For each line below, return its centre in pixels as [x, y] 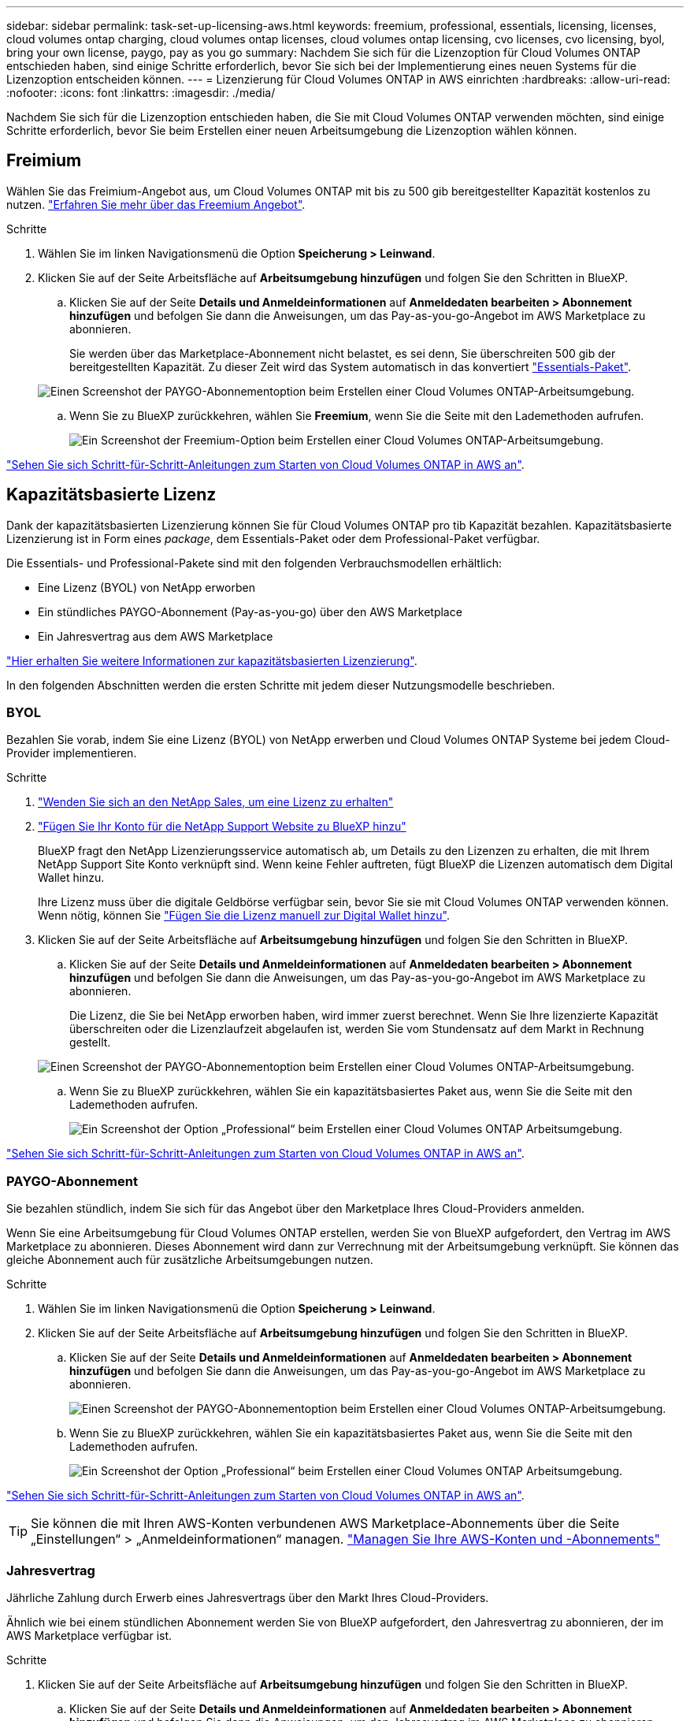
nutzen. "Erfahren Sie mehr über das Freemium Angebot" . [156, 204]
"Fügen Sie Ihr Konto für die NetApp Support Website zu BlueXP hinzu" [222, 827]
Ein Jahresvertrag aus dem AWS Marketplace [156, 636]
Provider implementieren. [72, 753]
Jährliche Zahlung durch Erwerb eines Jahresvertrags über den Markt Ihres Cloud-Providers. [248, 1597]
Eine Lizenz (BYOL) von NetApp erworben [147, 587]
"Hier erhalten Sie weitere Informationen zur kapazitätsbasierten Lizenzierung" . [212, 660]
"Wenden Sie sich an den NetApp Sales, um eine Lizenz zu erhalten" [216, 802]
